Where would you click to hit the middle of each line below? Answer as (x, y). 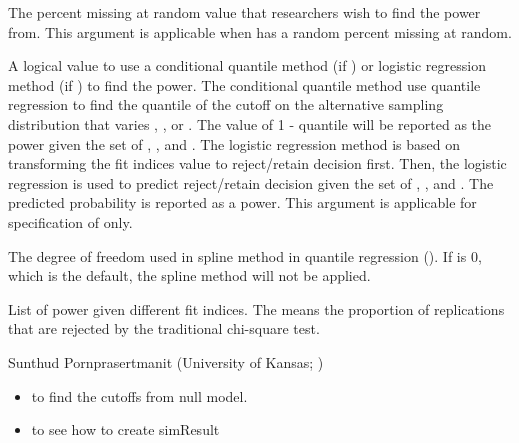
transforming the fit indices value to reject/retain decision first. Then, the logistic (257, 163)
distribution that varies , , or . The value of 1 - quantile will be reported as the (250, 123)
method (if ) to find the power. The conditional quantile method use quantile (244, 84)
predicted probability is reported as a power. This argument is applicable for (242, 202)
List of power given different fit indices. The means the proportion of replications (256, 308)
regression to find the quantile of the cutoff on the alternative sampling (226, 104)
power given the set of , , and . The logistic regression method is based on (234, 143)
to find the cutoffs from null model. (139, 395)
